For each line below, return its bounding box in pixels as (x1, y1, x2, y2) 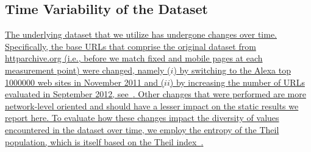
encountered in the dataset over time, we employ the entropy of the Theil (5, 123, 279, 136)
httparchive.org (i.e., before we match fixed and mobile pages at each (5, 52, 263, 64)
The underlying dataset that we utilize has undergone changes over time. (5, 28, 277, 41)
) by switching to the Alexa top (173, 63, 291, 76)
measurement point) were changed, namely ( (5, 63, 171, 76)
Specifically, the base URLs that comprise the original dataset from (5, 40, 256, 52)
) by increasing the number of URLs (170, 75, 305, 88)
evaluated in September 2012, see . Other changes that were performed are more (5, 88, 306, 100)
